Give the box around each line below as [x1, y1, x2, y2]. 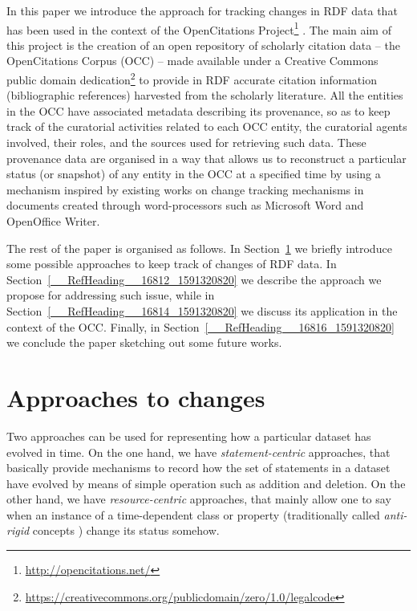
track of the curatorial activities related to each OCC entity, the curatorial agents [6, 118, 407, 135]
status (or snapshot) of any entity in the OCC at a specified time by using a [6, 165, 381, 182]
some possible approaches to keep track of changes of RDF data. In [6, 255, 337, 272]
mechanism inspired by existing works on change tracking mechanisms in [6, 181, 364, 198]
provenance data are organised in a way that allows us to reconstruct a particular [6, 149, 407, 166]
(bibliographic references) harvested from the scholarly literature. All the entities [6, 87, 403, 104]
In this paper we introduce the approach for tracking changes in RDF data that [6, 2, 398, 18]
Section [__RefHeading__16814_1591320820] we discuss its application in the [6, 303, 398, 319]
